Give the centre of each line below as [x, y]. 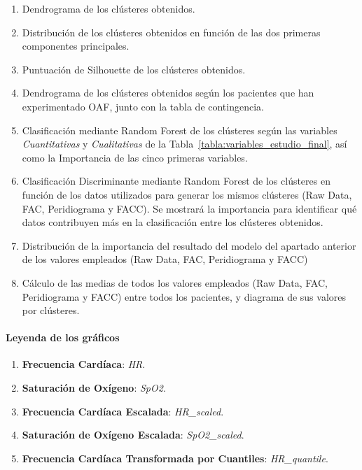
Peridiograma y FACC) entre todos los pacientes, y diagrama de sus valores [184, 296]
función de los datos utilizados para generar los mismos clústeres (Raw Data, [187, 194]
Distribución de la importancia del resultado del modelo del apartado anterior [189, 245]
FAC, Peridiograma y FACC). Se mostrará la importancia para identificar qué [189, 208]
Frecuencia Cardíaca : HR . [84, 364]
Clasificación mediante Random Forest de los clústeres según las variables [180, 130]
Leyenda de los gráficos [63, 337]
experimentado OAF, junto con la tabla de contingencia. [143, 106]
